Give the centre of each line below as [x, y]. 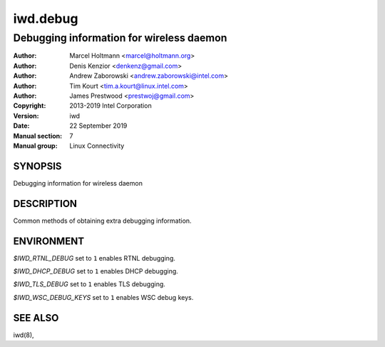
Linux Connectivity [97, 146]
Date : [21, 126]
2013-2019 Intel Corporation [111, 106]
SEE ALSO [36, 318]
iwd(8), [24, 335]
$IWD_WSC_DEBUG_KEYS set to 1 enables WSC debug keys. [103, 297]
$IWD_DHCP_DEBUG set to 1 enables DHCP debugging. [96, 271]
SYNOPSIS [37, 166]
